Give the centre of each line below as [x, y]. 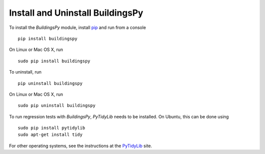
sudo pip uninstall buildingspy [57, 106]
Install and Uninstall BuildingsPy [76, 13]
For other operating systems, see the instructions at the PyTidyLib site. [80, 146]
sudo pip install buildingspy [54, 61]
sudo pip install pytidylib [52, 128]
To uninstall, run [25, 72]
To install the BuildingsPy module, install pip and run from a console [78, 27]
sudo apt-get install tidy [50, 135]
